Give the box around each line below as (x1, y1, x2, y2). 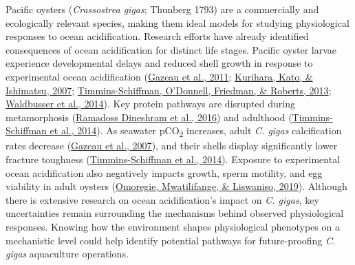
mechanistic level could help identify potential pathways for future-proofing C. (6, 233, 336, 247)
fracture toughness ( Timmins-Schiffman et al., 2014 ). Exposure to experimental (6, 152, 341, 167)
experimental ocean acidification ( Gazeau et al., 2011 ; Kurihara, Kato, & (6, 69, 313, 83)
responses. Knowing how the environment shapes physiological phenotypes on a (6, 220, 340, 234)
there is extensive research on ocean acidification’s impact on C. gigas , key (6, 192, 319, 206)
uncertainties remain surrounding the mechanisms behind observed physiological (6, 206, 344, 220)
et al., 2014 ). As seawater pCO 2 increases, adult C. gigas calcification (50, 123, 342, 140)
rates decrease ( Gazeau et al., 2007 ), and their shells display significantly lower (6, 138, 338, 153)
